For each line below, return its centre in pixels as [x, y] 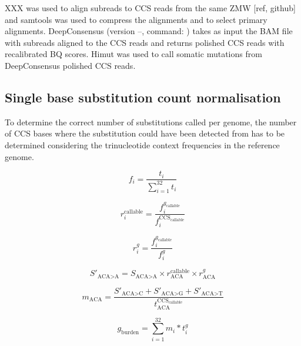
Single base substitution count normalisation [143, 97]
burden [130, 333]
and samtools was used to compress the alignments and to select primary [136, 19]
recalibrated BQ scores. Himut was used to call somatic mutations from [133, 54]
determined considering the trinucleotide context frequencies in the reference [142, 144]
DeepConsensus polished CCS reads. [70, 65]
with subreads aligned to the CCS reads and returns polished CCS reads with [145, 42]
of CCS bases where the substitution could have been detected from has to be [145, 133]
